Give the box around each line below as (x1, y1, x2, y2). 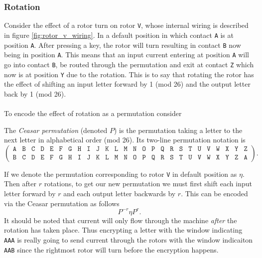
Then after (4, 178, 36, 189)
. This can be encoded (181, 188, 248, 198)
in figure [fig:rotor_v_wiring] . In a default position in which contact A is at (4, 29, 234, 40)
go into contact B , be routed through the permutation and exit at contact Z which (4, 59, 254, 69)
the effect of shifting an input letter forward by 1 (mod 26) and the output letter (4, 79, 251, 89)
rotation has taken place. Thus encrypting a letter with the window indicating (4, 225, 243, 235)
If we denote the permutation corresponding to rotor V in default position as (4, 168, 237, 179)
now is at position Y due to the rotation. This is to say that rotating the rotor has (4, 69, 254, 79)
